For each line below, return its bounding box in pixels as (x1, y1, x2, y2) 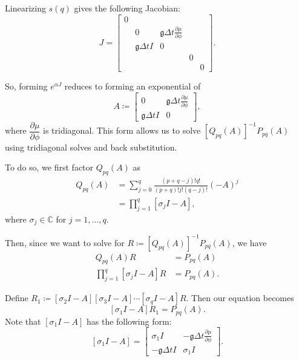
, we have (232, 236, 267, 249)
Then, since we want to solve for (5, 236, 125, 249)
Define (5, 291, 28, 304)
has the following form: (86, 314, 172, 327)
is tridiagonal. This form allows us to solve (43, 124, 201, 137)
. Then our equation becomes (186, 291, 294, 304)
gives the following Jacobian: (74, 2, 180, 14)
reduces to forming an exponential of (64, 80, 201, 93)
